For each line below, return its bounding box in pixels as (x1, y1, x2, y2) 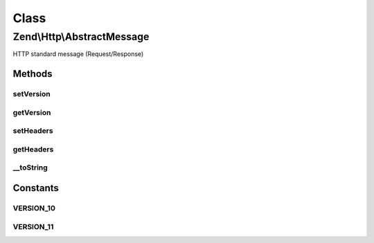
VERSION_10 (12, 204, 55, 213)
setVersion (12, 89, 51, 99)
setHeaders (12, 126, 53, 136)
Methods (12, 68, 53, 80)
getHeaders (12, 144, 54, 154)
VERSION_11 (12, 222, 54, 231)
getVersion (12, 107, 51, 117)
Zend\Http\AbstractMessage (12, 30, 150, 43)
